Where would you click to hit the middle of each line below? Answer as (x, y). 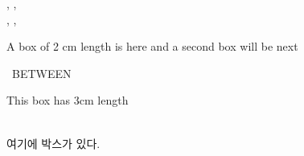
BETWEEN (41, 73)
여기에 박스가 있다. (53, 143)
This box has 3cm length (68, 100)
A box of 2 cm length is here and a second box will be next (152, 46)
